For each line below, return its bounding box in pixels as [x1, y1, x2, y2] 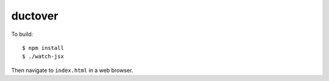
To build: [11, 30, 34, 38]
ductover [11, 9, 58, 23]
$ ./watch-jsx [22, 53, 64, 60]
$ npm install [22, 44, 64, 51]
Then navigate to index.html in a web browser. [11, 66, 133, 74]
